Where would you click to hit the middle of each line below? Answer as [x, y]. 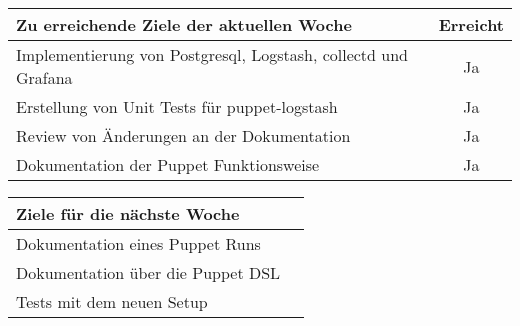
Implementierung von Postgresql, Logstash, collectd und [212, 54]
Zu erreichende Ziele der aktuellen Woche [184, 24]
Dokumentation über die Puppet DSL [148, 272]
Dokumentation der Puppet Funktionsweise [168, 164]
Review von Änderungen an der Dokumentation [183, 135]
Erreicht [471, 24]
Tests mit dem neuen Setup [112, 301]
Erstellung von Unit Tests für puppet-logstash [177, 106]
